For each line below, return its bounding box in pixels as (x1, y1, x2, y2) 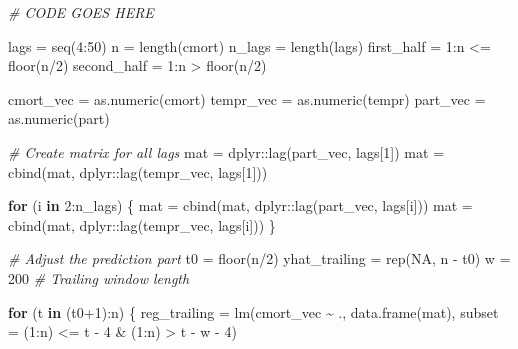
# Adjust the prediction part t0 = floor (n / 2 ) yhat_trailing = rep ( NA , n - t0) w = (8, 248, 511, 269)
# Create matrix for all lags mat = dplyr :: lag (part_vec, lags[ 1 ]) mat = (8, 141, 445, 162)
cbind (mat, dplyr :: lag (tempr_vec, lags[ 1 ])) (8, 161, 268, 182)
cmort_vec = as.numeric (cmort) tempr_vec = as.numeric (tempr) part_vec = (8, 88, 486, 109)
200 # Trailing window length (8, 267, 190, 288)
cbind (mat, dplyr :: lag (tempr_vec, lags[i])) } (8, 214, 276, 235)
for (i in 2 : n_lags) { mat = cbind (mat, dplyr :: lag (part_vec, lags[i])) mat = (8, 195, 473, 216)
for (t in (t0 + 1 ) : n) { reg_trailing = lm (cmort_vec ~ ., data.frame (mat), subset (8, 301, 499, 322)
